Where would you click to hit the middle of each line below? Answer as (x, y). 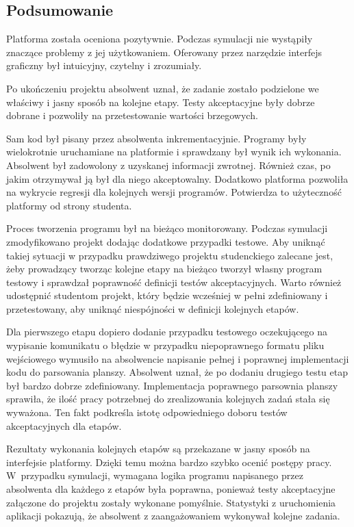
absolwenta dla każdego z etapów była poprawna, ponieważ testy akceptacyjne (171, 489)
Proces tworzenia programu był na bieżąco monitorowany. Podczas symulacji (167, 228)
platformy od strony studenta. (69, 205)
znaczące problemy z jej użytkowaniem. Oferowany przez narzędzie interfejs (164, 52)
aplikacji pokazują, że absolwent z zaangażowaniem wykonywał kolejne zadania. (173, 516)
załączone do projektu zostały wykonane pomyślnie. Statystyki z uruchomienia (171, 502)
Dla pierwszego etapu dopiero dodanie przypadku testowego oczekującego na (167, 332)
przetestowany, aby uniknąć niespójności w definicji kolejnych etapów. (153, 308)
